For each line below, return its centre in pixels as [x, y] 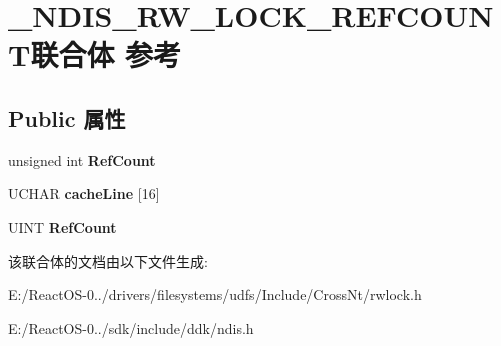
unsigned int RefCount [82, 159]
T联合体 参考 [95, 54]
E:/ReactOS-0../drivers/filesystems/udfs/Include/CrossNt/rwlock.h [215, 294]
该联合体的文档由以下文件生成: [108, 260]
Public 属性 [67, 117]
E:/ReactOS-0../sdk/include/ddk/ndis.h [131, 327]
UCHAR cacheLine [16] [84, 193]
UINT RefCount [62, 226]
